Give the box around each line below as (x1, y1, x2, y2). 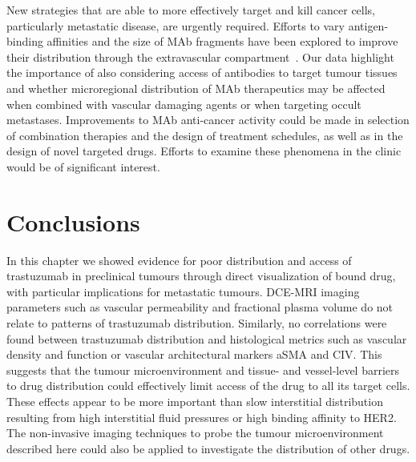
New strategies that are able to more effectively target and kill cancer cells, (6, 2, 376, 18)
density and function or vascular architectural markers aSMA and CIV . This (6, 346, 382, 363)
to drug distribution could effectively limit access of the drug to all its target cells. (6, 377, 410, 394)
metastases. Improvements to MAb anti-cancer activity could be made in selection (6, 111, 410, 128)
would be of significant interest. (6, 158, 160, 175)
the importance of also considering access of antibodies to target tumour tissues (6, 64, 398, 81)
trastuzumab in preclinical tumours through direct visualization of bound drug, (6, 267, 396, 284)
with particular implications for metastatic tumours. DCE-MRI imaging (6, 283, 360, 299)
